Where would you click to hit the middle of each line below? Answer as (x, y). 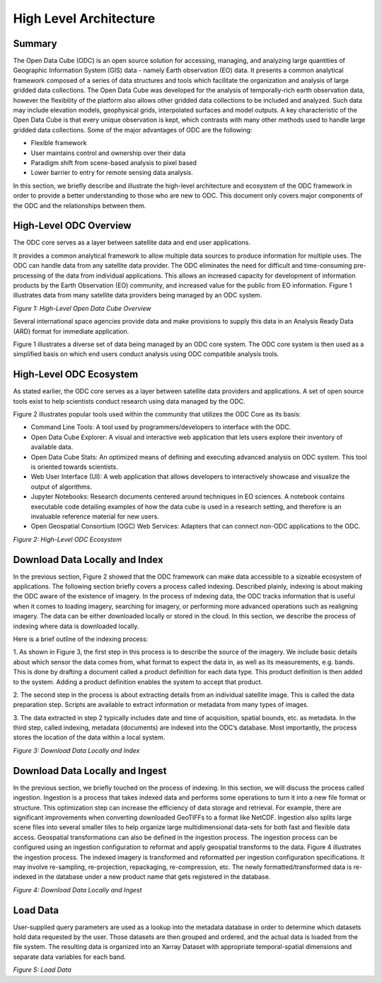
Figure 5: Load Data (42, 970)
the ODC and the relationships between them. (80, 205)
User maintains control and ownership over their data (108, 153)
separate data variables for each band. (70, 957)
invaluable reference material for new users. (95, 516)
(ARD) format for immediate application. (71, 331)
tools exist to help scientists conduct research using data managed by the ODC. (129, 401)
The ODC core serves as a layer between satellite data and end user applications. (132, 243)
